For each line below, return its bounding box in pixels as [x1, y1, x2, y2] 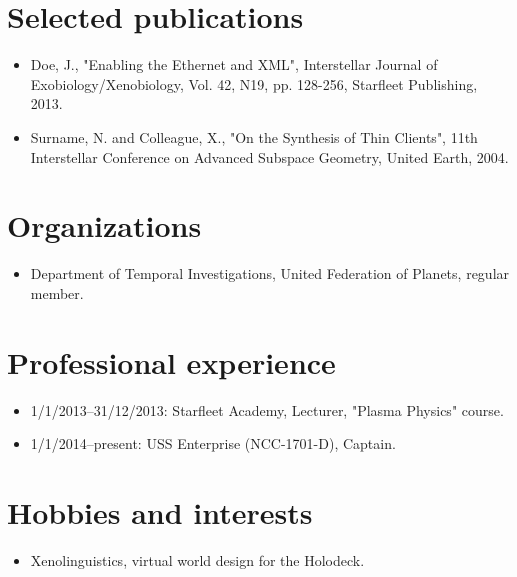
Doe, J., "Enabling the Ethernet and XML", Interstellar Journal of [30, 54, 438, 75]
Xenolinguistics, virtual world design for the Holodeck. [30, 549, 365, 570]
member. [30, 282, 84, 303]
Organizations [7, 205, 202, 246]
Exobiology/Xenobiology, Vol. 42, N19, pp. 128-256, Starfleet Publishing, [30, 73, 478, 94]
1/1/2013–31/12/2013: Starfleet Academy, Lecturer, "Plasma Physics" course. [30, 399, 504, 420]
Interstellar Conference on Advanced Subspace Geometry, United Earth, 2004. [30, 146, 509, 167]
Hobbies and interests [7, 491, 313, 532]
